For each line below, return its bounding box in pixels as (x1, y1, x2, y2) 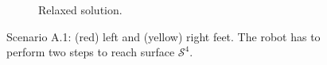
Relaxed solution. (38, 2, 123, 17)
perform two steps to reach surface (6, 44, 175, 60)
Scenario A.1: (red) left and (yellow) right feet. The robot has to (6, 28, 321, 44)
